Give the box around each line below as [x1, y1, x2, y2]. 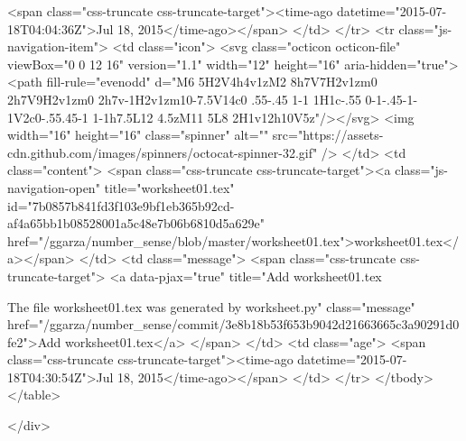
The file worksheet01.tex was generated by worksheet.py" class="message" [7, 297, 415, 316]
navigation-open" [7, 178, 100, 197]
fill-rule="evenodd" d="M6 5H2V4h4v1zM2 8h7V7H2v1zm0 [46, 72, 377, 91]
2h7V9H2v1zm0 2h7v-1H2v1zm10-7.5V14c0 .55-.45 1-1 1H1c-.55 [7, 89, 361, 108]
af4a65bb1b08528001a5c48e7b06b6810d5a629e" [7, 214, 265, 233]
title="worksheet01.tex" [104, 178, 235, 197]
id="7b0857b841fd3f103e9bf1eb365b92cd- [7, 196, 235, 215]
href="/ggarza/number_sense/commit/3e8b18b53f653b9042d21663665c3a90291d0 [7, 315, 460, 334]
